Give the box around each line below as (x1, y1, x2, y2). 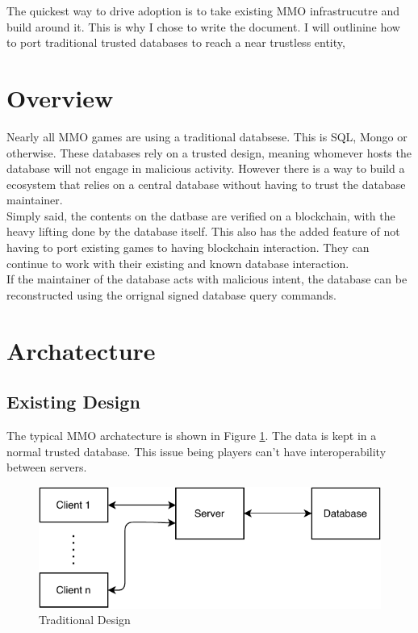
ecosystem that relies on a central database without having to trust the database (6, 175, 406, 192)
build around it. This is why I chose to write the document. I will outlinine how (6, 18, 400, 35)
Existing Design (6, 389, 140, 414)
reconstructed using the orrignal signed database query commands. (6, 286, 336, 303)
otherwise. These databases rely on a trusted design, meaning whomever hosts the (6, 144, 412, 161)
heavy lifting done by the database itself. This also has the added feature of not (6, 223, 400, 240)
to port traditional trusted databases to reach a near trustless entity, (6, 34, 345, 51)
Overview (6, 81, 114, 114)
